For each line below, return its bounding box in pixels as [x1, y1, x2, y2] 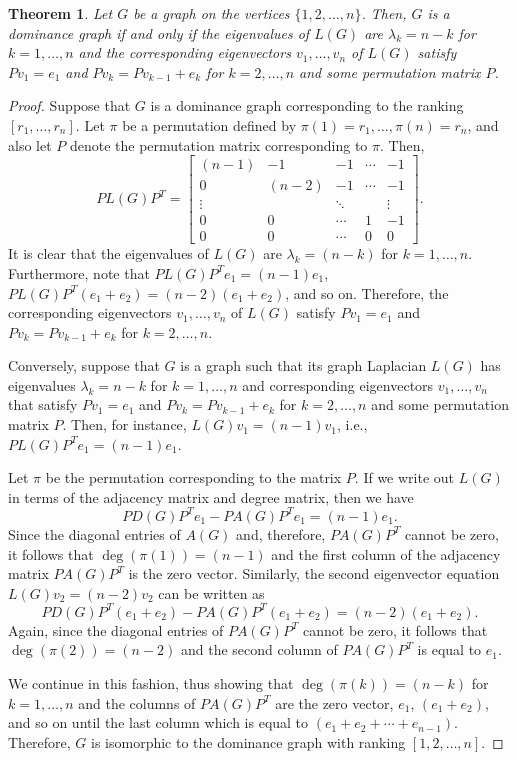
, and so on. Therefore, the [285, 282, 449, 303]
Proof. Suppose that [8, 95, 131, 116]
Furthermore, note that [8, 262, 150, 283]
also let [8, 134, 52, 155]
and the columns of [78, 692, 196, 713]
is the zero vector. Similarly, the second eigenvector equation [128, 563, 500, 584]
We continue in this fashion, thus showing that [8, 673, 294, 693]
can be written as [158, 582, 265, 603]
